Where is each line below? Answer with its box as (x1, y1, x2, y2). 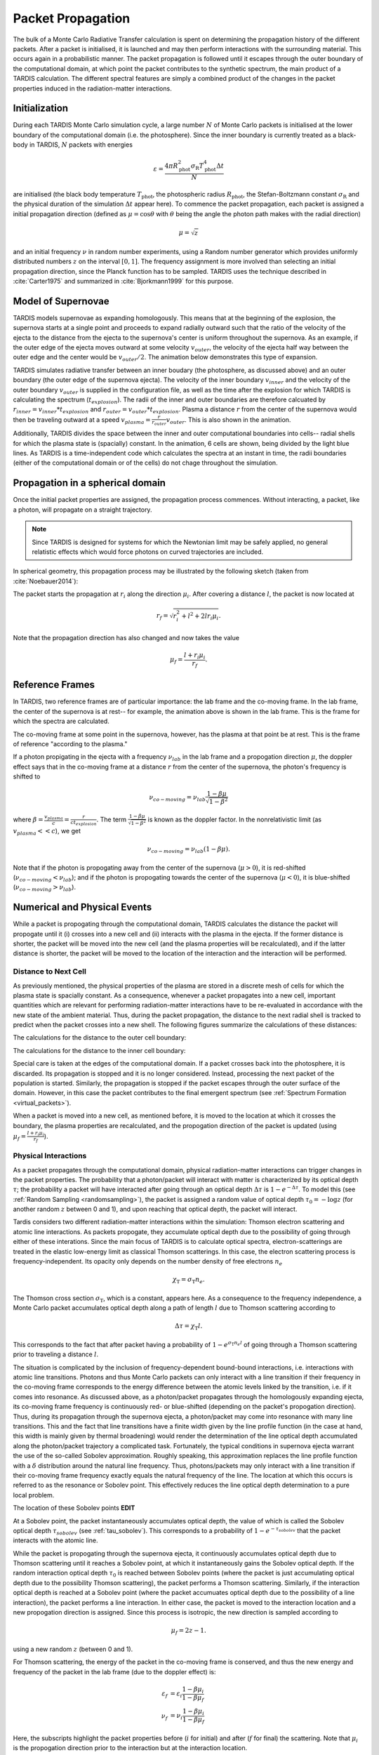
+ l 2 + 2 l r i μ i (181, 611, 219, 621)
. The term (96, 815, 127, 824)
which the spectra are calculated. (13, 717, 110, 726)
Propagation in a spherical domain (13, 477, 166, 489)
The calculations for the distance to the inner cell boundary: (13, 1046, 186, 1054)
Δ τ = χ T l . (174, 1322, 203, 1332)
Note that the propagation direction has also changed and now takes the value (13, 634, 240, 642)
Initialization (13, 102, 69, 114)
